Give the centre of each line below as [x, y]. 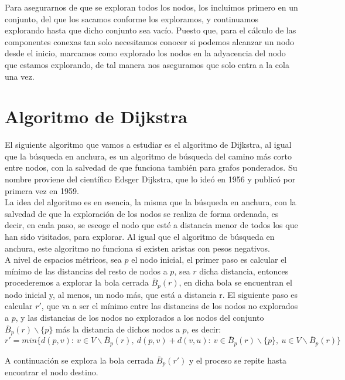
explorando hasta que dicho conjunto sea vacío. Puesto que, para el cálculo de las [151, 30]
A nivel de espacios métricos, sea [63, 259]
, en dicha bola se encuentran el [235, 282]
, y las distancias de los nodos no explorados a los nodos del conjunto [140, 318]
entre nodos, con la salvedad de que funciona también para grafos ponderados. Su [151, 167]
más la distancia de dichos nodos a [118, 329]
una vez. [20, 76]
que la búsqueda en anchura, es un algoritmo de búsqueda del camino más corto [148, 156]
